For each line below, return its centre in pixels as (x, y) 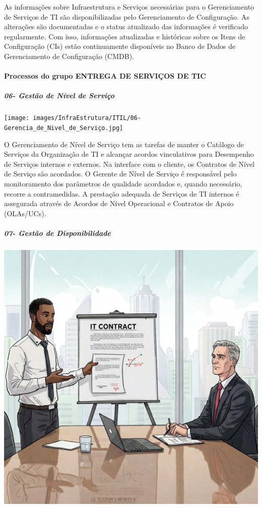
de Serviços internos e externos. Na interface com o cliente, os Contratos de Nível (129, 164)
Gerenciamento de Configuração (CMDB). (69, 56)
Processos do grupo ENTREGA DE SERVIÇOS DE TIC (105, 76)
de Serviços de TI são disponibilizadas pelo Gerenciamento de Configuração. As (127, 16)
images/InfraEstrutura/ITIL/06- (87, 118)
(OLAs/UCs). (25, 213)
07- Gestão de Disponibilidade (57, 233)
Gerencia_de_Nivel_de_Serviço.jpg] (64, 128)
